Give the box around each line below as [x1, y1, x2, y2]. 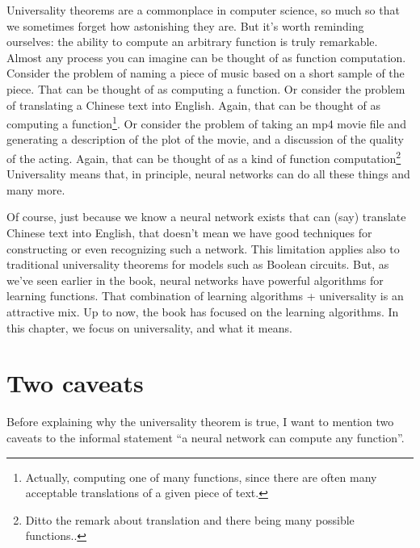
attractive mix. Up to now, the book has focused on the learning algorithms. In [6, 303, 399, 320]
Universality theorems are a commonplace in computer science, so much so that [6, 2, 400, 18]
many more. [6, 181, 65, 198]
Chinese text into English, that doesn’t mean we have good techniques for [6, 224, 372, 241]
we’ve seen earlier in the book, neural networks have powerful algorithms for [6, 271, 384, 288]
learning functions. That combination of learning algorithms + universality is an [6, 287, 404, 304]
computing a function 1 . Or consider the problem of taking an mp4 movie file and [6, 113, 406, 132]
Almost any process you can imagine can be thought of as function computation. [6, 48, 406, 65]
